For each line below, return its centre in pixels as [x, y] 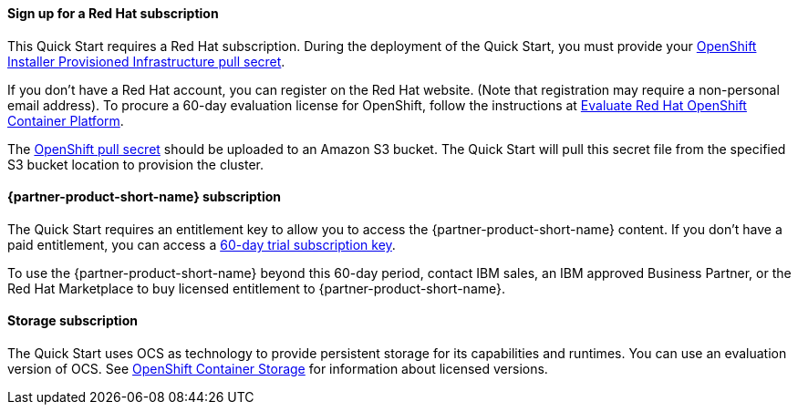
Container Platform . [66, 120]
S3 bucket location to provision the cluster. [136, 164]
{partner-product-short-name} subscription [145, 197]
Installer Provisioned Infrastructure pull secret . [146, 61]
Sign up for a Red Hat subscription [113, 13]
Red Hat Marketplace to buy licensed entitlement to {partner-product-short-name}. [257, 288]
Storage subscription [73, 321]
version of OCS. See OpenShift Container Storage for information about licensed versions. [278, 369]
